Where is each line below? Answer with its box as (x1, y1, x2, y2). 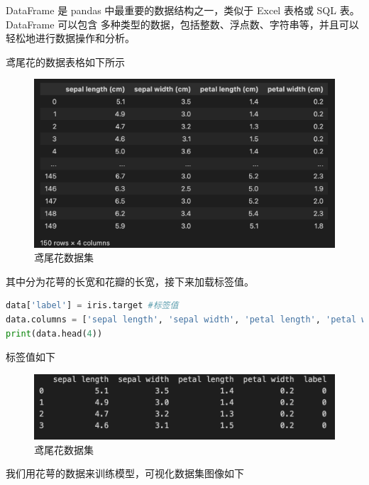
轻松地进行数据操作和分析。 (6, 31, 135, 45)
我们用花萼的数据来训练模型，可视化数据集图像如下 (6, 466, 244, 481)
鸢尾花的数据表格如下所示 (6, 54, 125, 69)
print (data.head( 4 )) (6, 328, 103, 339)
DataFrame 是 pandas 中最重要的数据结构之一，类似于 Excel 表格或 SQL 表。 (6, 3, 360, 17)
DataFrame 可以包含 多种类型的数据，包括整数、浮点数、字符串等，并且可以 (6, 16, 359, 31)
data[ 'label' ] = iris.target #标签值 (6, 300, 179, 311)
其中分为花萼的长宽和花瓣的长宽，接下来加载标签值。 (6, 273, 254, 288)
